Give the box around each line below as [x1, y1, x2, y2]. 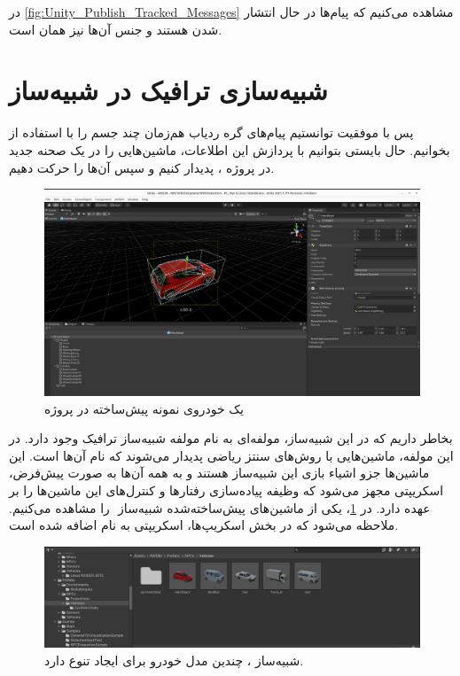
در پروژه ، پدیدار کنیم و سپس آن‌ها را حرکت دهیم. [9, 158, 275, 176]
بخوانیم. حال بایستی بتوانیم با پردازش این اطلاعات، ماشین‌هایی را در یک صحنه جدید [9, 140, 450, 159]
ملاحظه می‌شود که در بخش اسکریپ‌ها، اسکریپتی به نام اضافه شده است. [9, 516, 399, 534]
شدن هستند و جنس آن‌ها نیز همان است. [9, 19, 222, 38]
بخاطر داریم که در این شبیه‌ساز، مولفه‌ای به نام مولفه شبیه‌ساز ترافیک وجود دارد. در [9, 429, 453, 447]
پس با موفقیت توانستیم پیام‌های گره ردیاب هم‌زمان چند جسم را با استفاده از [9, 123, 414, 142]
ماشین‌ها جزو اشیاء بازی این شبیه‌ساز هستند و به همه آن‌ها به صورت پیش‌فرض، [9, 463, 430, 482]
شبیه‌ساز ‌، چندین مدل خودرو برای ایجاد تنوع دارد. [44, 650, 304, 669]
